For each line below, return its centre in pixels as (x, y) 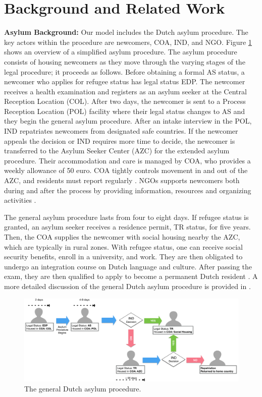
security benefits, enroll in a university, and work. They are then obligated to (123, 257)
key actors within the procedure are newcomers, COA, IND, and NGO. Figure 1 (128, 42)
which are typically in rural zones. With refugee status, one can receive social (123, 246)
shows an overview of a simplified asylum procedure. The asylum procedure (121, 52)
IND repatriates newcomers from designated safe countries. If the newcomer (121, 131)
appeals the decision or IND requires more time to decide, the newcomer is (120, 140)
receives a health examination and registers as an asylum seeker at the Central (125, 91)
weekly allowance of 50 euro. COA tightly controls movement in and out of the (126, 170)
